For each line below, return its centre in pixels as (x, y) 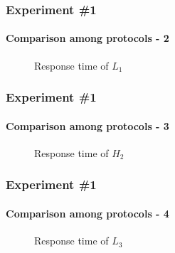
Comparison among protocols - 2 (87, 38)
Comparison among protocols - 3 (87, 125)
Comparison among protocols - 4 (87, 213)
